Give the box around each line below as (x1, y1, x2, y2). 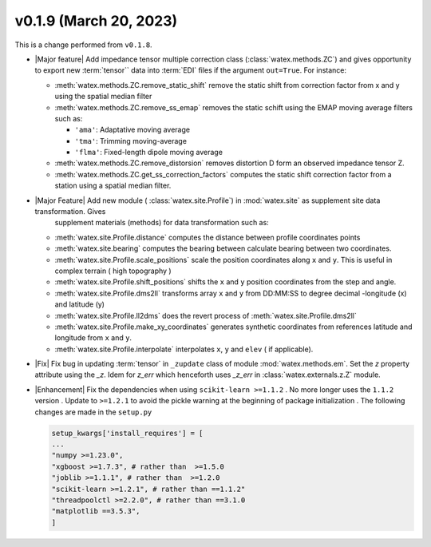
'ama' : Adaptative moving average (74, 125, 191, 135)
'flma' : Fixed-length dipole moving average (74, 148, 223, 157)
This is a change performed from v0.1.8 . (14, 40, 152, 50)
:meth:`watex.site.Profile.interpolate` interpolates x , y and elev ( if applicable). (54, 344, 314, 354)
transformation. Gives (34, 207, 106, 216)
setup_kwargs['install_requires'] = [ (51, 428, 204, 438)
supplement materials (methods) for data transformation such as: (54, 218, 269, 228)
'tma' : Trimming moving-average (74, 136, 188, 145)
